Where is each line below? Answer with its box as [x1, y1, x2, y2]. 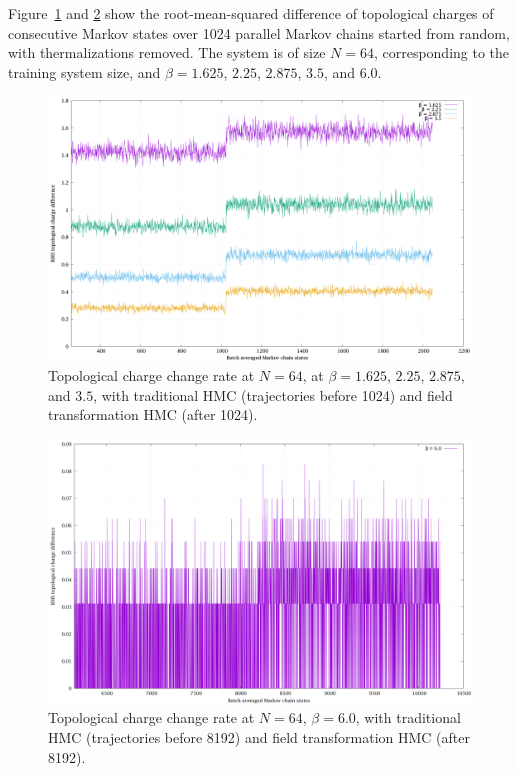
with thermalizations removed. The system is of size [8, 42, 326, 63]
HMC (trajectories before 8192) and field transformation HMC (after [48, 726, 470, 747]
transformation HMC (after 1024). [48, 404, 258, 425]
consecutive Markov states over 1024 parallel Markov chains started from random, [8, 22, 510, 43]
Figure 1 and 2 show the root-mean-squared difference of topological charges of [8, 3, 494, 23]
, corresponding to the [373, 42, 510, 63]
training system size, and [8, 61, 161, 82]
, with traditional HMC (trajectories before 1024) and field [93, 384, 453, 405]
